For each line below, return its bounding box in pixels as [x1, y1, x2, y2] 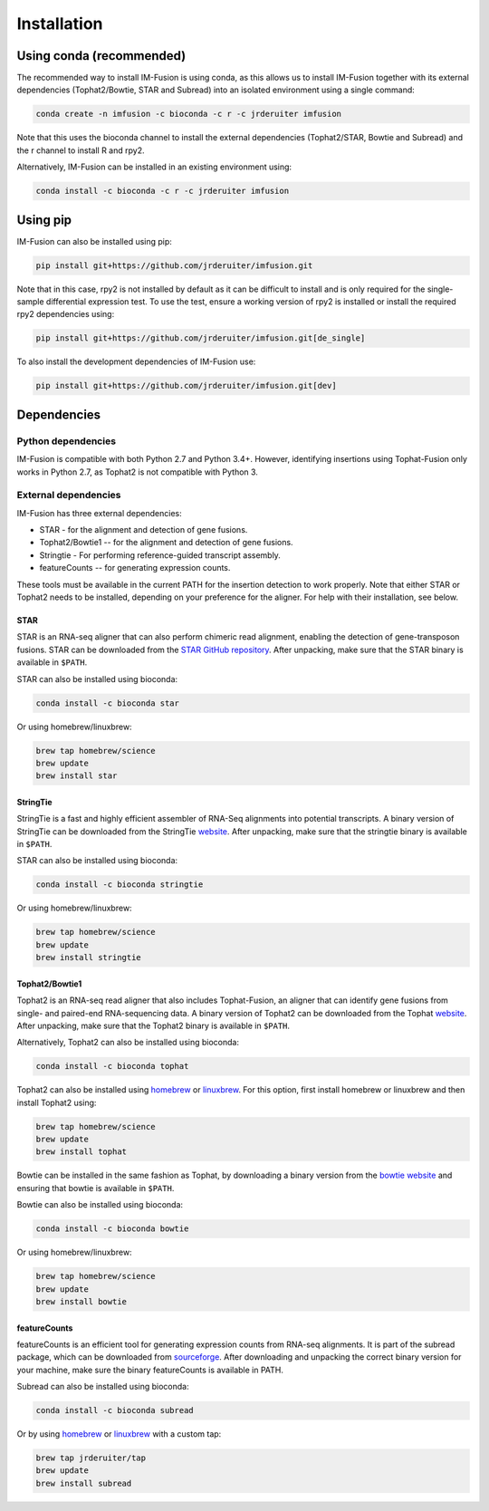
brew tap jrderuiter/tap [35, 1453, 147, 1463]
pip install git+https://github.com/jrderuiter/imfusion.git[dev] [35, 380, 337, 391]
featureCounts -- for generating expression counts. [39, 563, 231, 573]
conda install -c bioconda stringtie [35, 880, 204, 890]
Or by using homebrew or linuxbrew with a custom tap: [16, 1429, 222, 1439]
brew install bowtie [35, 1296, 127, 1306]
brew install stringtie [35, 952, 142, 963]
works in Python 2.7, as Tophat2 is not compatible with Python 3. [16, 467, 258, 477]
